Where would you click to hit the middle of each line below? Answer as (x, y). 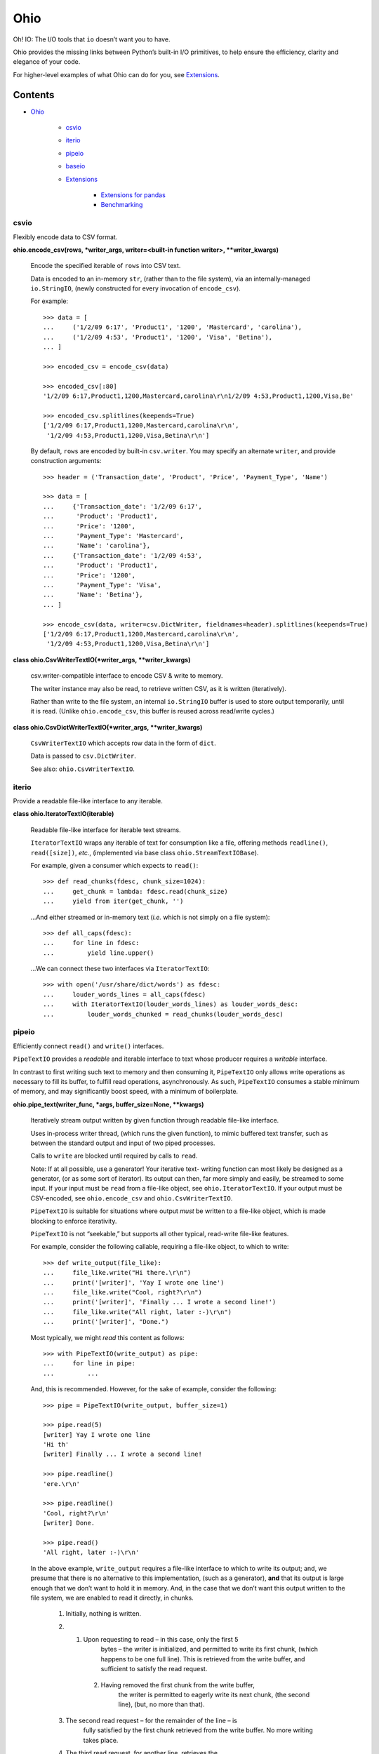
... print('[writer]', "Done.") (106, 1322)
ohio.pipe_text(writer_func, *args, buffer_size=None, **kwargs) (108, 1104)
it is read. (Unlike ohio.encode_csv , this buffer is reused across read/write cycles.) (153, 711)
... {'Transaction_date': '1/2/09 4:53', (123, 555)
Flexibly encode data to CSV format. (65, 237)
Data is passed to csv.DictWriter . (83, 756)
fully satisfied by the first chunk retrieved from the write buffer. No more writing (198, 1730)
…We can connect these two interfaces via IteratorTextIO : (120, 969)
